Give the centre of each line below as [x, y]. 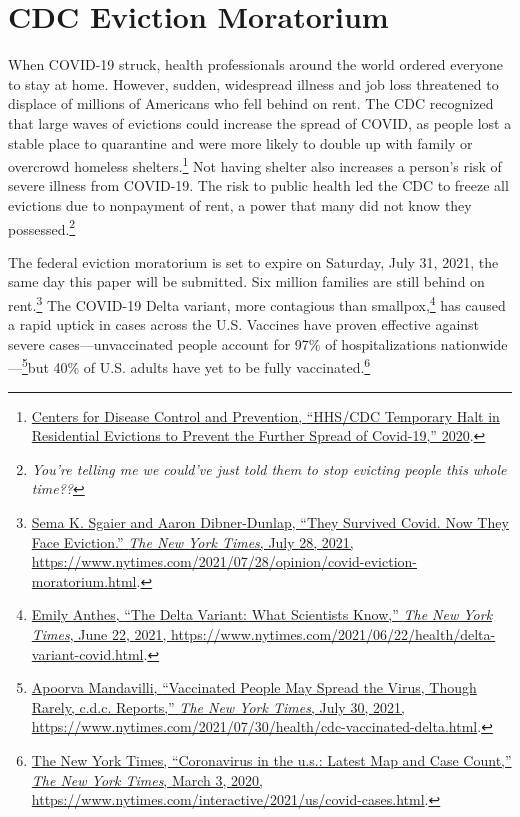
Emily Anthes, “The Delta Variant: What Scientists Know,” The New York [262, 614]
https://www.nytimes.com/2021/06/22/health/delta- [333, 634]
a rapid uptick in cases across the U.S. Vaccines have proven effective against [244, 324]
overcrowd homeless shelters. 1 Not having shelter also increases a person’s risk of [255, 164]
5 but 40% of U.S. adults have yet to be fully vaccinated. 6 [196, 366]
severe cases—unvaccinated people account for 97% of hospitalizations [222, 343]
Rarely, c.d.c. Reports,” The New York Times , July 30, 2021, [218, 706]
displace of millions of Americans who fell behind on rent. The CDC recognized [251, 103]
